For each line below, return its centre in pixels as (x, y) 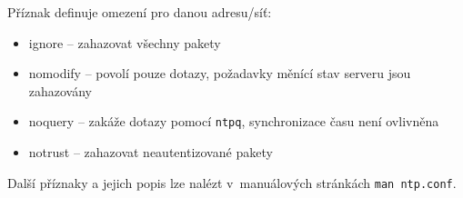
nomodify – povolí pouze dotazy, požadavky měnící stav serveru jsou (220, 73)
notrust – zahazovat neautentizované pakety (151, 152)
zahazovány (60, 90)
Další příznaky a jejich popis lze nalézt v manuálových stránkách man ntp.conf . (232, 182)
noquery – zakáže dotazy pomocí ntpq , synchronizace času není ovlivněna (234, 121)
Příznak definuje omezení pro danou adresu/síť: (140, 12)
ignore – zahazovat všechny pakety (125, 42)
